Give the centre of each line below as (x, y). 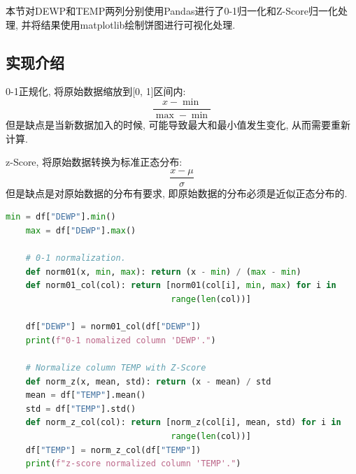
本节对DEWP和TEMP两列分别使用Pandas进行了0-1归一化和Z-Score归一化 (172, 10)
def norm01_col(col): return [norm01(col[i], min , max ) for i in (181, 286)
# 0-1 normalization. (76, 258)
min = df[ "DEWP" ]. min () (61, 217)
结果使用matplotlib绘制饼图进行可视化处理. (138, 24)
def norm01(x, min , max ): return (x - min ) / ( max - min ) (163, 272)
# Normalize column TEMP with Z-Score (116, 368)
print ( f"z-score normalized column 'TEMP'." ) (133, 464)
